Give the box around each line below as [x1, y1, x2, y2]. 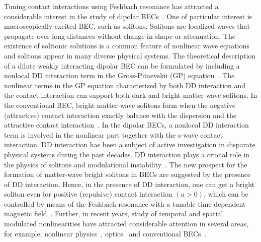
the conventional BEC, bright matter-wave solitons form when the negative [4, 99, 235, 110]
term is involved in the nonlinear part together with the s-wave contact [4, 129, 223, 140]
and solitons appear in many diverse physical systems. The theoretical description [4, 50, 256, 60]
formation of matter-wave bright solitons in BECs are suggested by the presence [4, 169, 251, 179]
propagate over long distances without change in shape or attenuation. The [4, 30, 236, 41]
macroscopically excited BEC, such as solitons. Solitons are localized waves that [4, 21, 250, 31]
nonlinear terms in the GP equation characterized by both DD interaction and [4, 80, 246, 90]
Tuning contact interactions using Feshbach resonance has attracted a [4, 1, 219, 11]
